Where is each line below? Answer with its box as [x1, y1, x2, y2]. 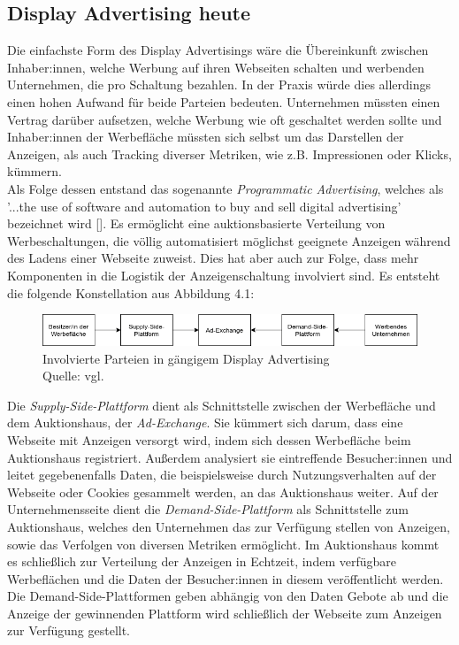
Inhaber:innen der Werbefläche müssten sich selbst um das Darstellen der [7, 127, 404, 146]
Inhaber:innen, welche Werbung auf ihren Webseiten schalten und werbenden [7, 58, 425, 76]
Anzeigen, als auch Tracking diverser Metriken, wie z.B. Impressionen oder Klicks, [7, 144, 452, 163]
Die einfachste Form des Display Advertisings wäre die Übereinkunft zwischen [7, 41, 429, 59]
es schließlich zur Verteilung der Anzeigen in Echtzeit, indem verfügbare [7, 552, 396, 571]
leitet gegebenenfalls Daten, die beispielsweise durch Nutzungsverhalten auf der [7, 465, 437, 484]
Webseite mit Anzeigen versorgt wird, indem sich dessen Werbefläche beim [7, 430, 411, 449]
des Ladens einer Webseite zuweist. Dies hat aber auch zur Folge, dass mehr [7, 249, 419, 267]
